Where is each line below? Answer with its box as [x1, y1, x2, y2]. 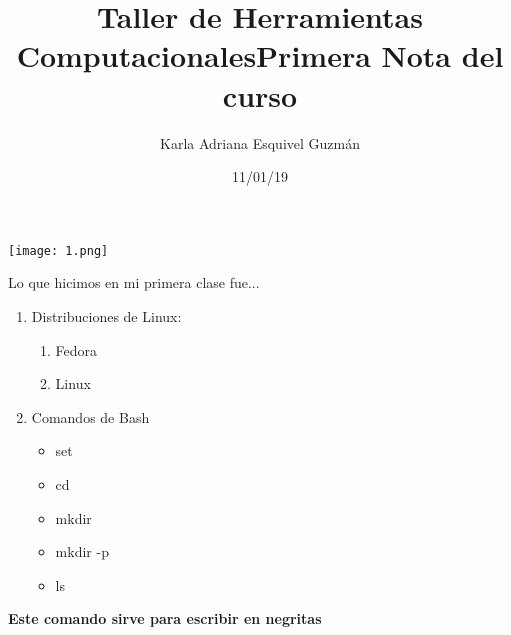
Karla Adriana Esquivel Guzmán [160, 132, 360, 153]
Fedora [55, 339, 98, 360]
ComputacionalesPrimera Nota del [16, 35, 504, 76]
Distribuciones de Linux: [31, 305, 182, 326]
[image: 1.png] [8, 243, 109, 258]
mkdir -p [55, 541, 109, 562]
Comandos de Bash [31, 406, 150, 427]
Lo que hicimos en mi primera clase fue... [8, 272, 260, 293]
